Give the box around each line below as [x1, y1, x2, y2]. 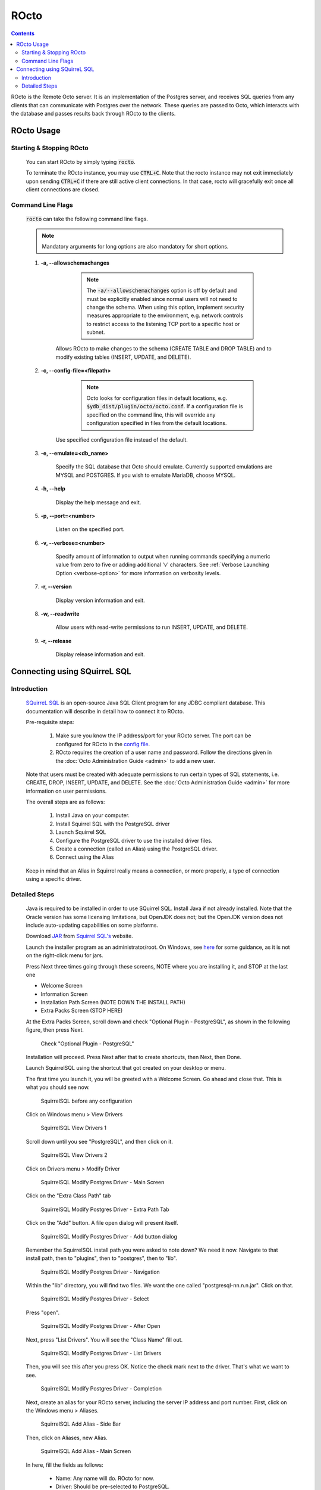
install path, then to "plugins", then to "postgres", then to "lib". [26, 1255, 178, 1262]
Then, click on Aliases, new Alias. [26, 1434, 108, 1441]
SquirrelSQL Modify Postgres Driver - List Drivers [40, 1350, 162, 1357]
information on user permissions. [26, 787, 107, 794]
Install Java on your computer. [55, 812, 130, 819]
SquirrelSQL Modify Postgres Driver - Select [40, 1295, 149, 1302]
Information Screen [40, 990, 88, 998]
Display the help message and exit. [55, 498, 141, 506]
